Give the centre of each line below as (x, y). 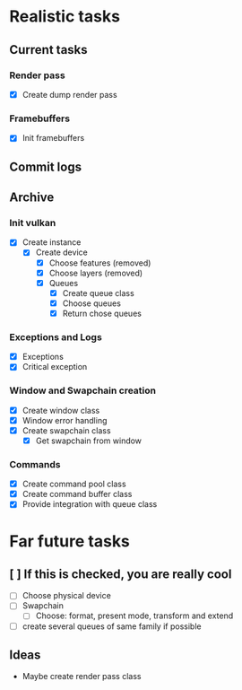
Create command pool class (74, 484)
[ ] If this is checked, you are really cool (121, 574)
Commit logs (46, 166)
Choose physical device (67, 596)
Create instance (52, 242)
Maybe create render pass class (82, 677)
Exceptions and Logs (56, 336)
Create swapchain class (66, 430)
